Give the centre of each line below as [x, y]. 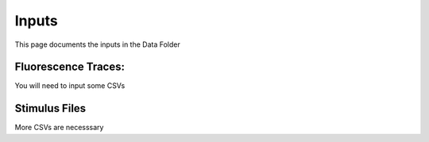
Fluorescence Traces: [70, 67]
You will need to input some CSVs [70, 86]
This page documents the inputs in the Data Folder [97, 44]
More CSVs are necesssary [59, 128]
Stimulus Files [50, 108]
